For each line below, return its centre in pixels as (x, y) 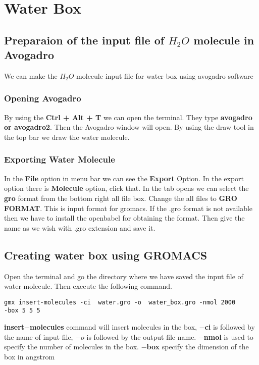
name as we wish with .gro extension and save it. (80, 227)
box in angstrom (30, 356)
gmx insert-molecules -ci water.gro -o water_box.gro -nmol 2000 (120, 302)
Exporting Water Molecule (60, 159)
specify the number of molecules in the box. (71, 347)
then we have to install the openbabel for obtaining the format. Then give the (124, 218)
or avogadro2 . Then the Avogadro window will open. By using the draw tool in (129, 127)
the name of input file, (39, 336)
